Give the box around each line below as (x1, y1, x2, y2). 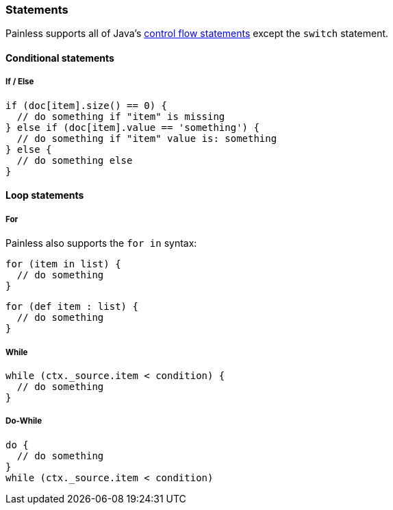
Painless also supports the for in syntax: (5, 237, 197, 250)
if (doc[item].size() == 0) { (5, 99, 168, 111)
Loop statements (5, 189, 84, 202)
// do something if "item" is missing (16, 110, 225, 122)
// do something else (16, 154, 133, 166)
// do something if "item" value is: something (16, 132, 277, 144)
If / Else (5, 77, 34, 87)
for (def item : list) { (5, 301, 138, 313)
